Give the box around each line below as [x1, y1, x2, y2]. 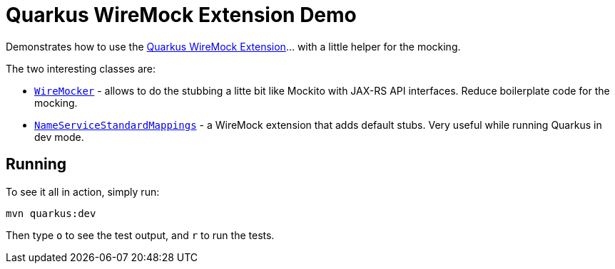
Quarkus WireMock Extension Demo [6, 3, 357, 27]
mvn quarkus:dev [6, 207, 96, 219]
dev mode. [34, 130, 84, 143]
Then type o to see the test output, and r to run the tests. [6, 228, 275, 241]
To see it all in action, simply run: [6, 185, 160, 198]
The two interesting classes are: [6, 62, 156, 75]
